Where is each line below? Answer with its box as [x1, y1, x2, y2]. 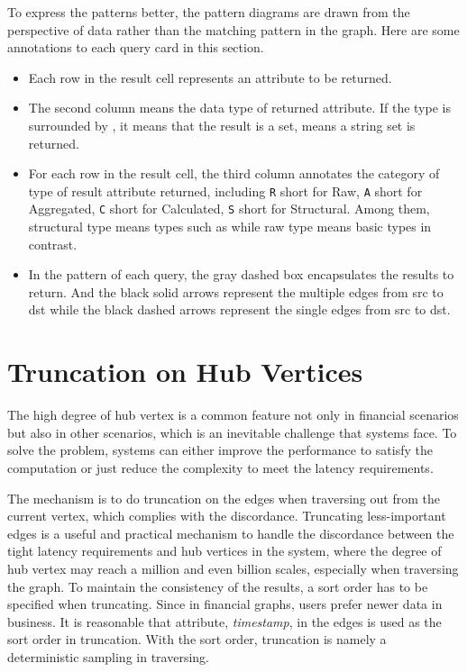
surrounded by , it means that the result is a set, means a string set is [28, 115, 416, 134]
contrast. [28, 234, 78, 253]
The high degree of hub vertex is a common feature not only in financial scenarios [7, 405, 459, 424]
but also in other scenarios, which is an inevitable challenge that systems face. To [7, 422, 457, 441]
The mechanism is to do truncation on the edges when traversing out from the [7, 488, 440, 507]
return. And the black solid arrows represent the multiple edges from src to [28, 282, 444, 301]
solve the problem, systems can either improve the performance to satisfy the [7, 440, 433, 459]
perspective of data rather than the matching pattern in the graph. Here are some [7, 20, 460, 39]
